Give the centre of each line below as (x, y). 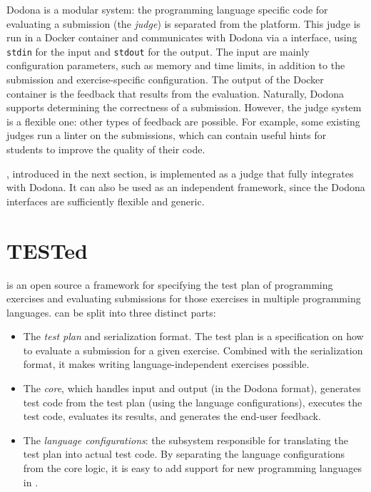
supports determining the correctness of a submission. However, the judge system (184, 107)
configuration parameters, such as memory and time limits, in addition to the (176, 65)
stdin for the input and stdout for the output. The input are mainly (158, 51)
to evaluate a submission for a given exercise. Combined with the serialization (193, 350)
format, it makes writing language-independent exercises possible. (166, 364)
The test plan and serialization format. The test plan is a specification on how (193, 336)
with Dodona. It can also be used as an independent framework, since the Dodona (186, 187)
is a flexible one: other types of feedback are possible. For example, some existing (183, 121)
